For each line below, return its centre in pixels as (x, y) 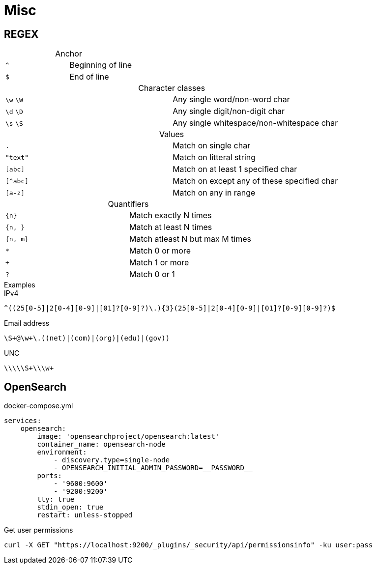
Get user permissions (39, 530)
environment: (62, 452)
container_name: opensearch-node (101, 444)
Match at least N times (171, 227)
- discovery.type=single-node (112, 460)
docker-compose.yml (39, 406)
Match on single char (212, 146)
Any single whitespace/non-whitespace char (255, 123)
